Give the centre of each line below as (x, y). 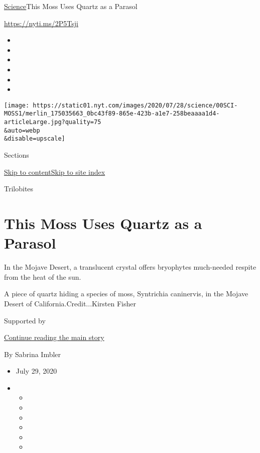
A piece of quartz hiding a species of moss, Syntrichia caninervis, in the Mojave (126, 294)
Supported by (25, 320)
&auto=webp (22, 130)
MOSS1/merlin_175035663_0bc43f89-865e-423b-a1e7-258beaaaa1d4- (112, 114)
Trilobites (19, 189)
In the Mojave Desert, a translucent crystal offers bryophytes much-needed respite (130, 267)
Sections (17, 155)
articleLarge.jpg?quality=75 (53, 122)
